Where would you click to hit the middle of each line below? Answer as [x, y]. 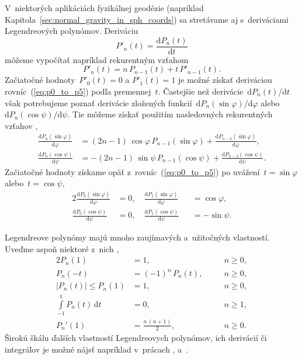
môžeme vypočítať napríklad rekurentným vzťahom [97, 59]
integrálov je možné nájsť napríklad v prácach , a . [97, 349]
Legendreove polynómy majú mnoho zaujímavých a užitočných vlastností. [137, 237]
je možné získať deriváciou [225, 80]
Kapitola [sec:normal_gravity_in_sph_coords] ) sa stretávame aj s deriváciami [147, 19]
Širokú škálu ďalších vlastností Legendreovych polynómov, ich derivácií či [136, 338]
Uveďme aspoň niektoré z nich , [62, 248]
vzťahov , [21, 125]
